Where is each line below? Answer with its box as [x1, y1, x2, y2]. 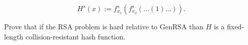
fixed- [227, 21, 244, 31]
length [4, 31, 24, 41]
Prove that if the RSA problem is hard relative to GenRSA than [4, 21, 204, 31]
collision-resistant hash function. [25, 31, 125, 41]
